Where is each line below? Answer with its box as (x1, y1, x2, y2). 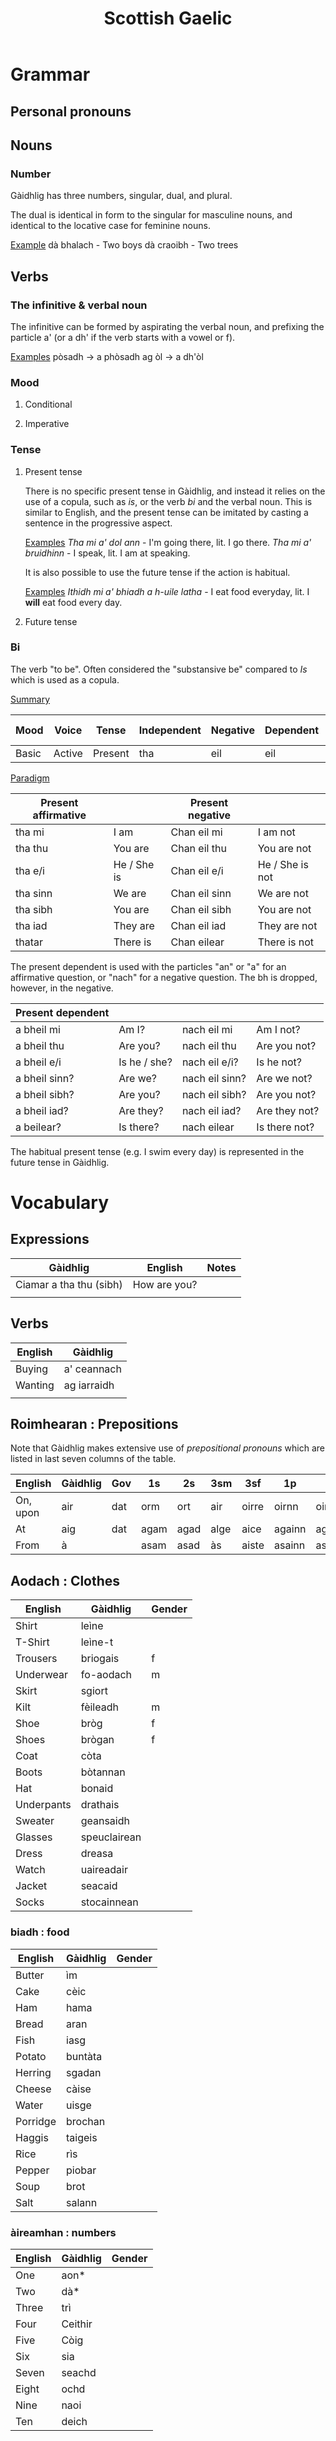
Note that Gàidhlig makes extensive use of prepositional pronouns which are (10, 1442, 325, 1454)
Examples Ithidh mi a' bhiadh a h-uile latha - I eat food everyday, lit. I (24, 585, 310, 597)
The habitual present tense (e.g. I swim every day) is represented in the (10, 1145, 305, 1157)
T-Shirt (15, 1635, 50, 1649)
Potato (15, 2049, 47, 2063)
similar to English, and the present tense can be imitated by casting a (24, 506, 309, 518)
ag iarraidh (63, 1378, 115, 1392)
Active (53, 746, 83, 760)
